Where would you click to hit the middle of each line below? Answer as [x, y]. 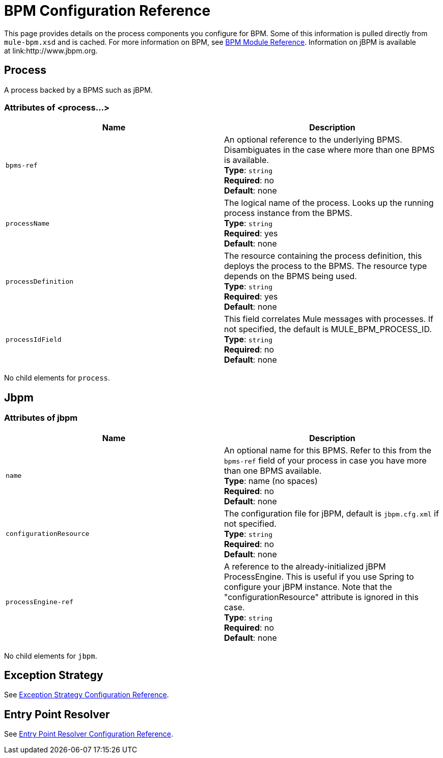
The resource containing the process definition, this [323, 256]
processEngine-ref [40, 602]
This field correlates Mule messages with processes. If [329, 319]
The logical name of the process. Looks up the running [329, 203]
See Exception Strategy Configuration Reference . [87, 695]
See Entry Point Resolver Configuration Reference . [89, 734]
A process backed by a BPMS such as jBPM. [78, 90]
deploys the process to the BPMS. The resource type [326, 266]
